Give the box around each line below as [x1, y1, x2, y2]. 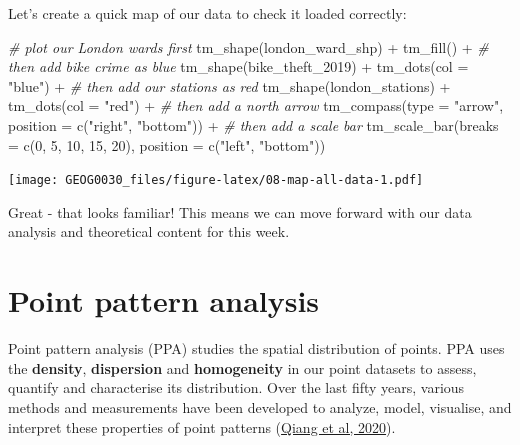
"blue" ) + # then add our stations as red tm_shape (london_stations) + [8, 75, 451, 96]
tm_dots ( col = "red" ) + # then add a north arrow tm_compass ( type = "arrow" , [8, 95, 504, 116]
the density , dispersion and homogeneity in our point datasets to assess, [8, 357, 477, 378]
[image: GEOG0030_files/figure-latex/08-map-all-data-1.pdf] [8, 173, 424, 188]
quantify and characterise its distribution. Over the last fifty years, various [8, 377, 465, 398]
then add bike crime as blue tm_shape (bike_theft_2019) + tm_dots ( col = [8, 56, 469, 77]
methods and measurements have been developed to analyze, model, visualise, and [8, 396, 512, 417]
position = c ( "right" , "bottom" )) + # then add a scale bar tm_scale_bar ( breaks [8, 114, 499, 135]
